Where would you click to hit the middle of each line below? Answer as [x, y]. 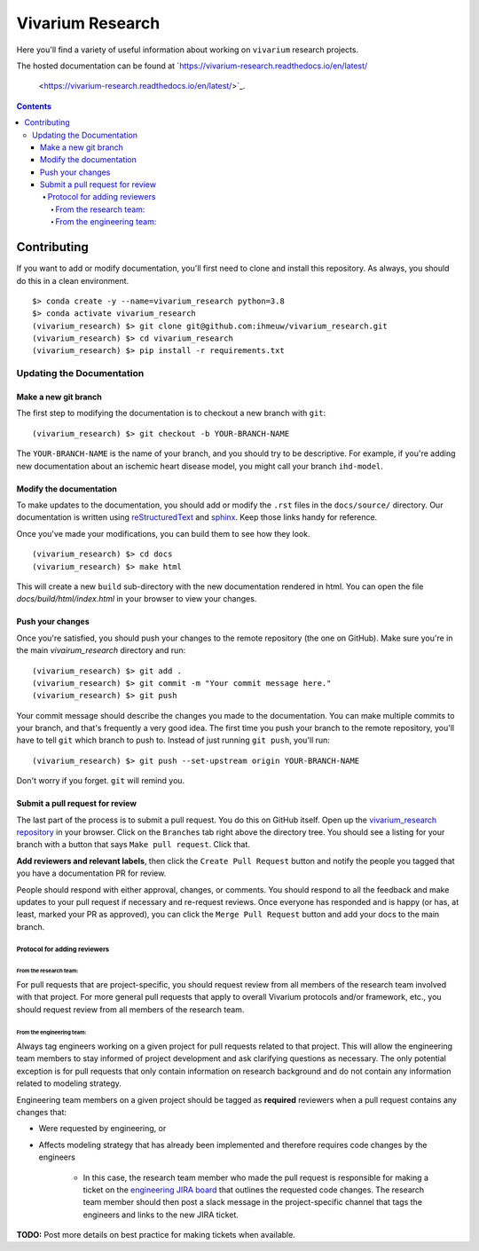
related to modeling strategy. [69, 1083]
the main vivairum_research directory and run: [101, 650]
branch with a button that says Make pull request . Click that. [133, 845]
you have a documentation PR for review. [91, 873]
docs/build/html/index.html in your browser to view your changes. [137, 599]
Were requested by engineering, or [102, 1129]
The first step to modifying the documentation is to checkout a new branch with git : [171, 413]
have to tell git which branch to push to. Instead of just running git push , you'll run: [173, 740]
